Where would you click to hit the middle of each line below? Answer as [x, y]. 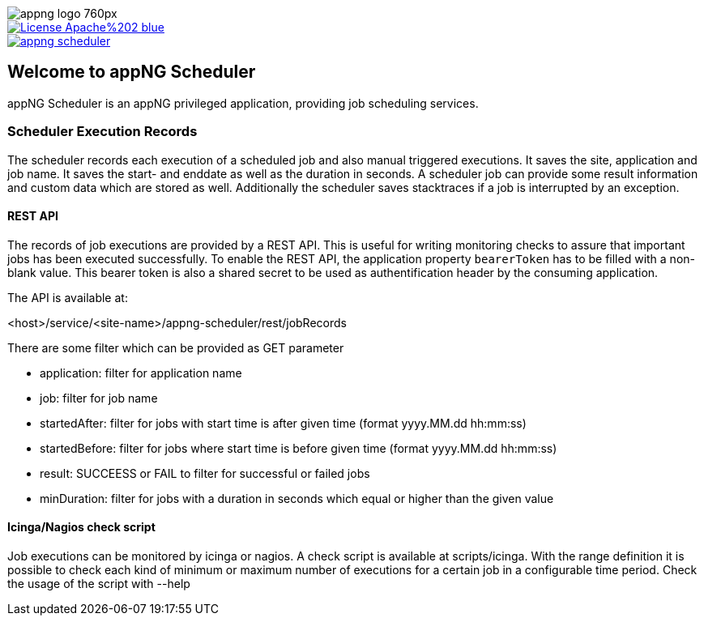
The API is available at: [68, 297]
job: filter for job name [99, 398]
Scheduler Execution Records [102, 132]
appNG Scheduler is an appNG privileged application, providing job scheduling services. [243, 103]
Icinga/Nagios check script [81, 527]
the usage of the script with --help [99, 584]
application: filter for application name [141, 373]
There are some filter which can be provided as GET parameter [176, 347]
